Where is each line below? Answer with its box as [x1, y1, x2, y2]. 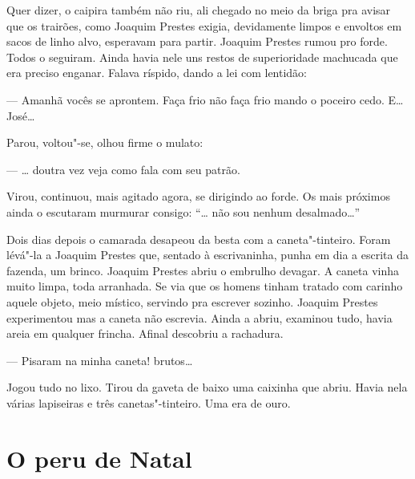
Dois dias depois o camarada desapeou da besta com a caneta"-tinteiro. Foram [6, 230, 391, 247]
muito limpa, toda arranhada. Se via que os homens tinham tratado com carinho [6, 278, 403, 294]
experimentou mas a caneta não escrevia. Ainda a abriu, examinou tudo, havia [6, 309, 393, 326]
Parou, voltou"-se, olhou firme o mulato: [6, 134, 203, 151]
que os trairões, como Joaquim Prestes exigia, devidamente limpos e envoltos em [6, 17, 402, 34]
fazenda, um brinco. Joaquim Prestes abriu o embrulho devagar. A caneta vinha [6, 262, 399, 278]
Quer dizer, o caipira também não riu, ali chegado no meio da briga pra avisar [6, 2, 391, 18]
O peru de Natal [6, 441, 192, 474]
